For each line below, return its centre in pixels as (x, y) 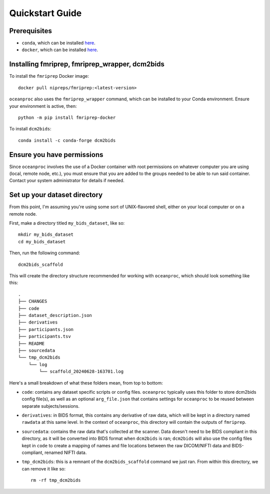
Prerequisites (30, 31)
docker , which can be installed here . (60, 50)
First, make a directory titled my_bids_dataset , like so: (67, 223)
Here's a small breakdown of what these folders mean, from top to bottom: (86, 383)
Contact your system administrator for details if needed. (67, 181)
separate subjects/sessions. (51, 406)
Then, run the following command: (44, 253)
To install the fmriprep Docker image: (49, 76)
